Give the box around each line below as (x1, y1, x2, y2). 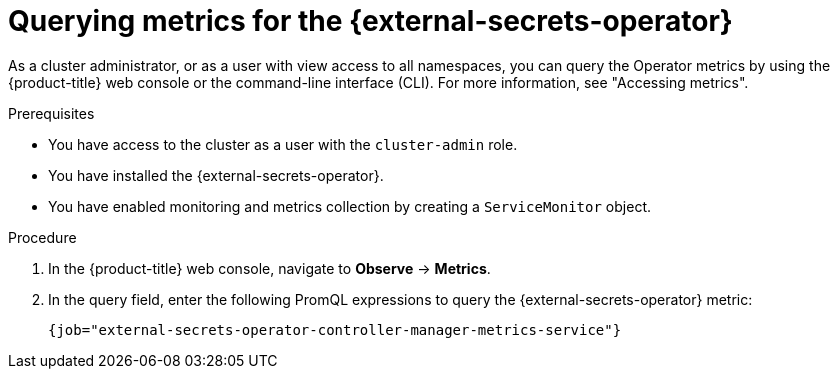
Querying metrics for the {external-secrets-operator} (8, 4, 733, 38)
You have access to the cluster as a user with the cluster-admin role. (48, 135, 518, 153)
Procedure (8, 228, 77, 246)
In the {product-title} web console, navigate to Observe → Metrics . (48, 259, 491, 277)
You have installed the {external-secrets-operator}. (48, 166, 384, 184)
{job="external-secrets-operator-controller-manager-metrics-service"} (48, 321, 622, 338)
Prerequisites (8, 104, 95, 122)
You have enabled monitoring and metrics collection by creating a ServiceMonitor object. (48, 197, 651, 215)
